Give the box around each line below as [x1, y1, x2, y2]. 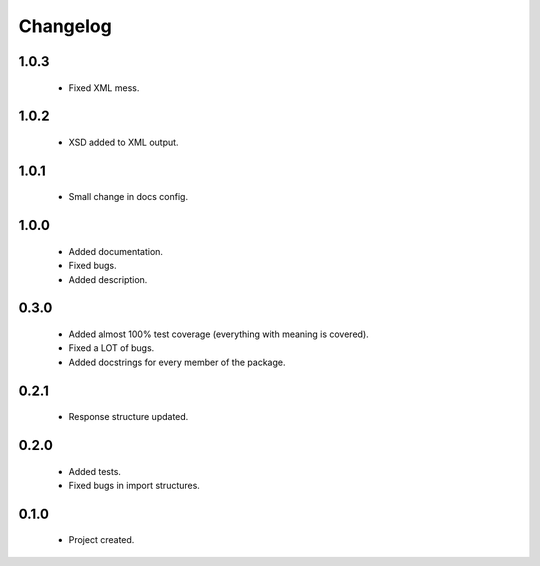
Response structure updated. [68, 411, 189, 423]
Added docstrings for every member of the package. [68, 356, 286, 368]
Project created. [68, 534, 135, 546]
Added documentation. [68, 245, 164, 257]
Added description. [68, 273, 148, 285]
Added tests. [68, 465, 122, 477]
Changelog [18, 15, 112, 37]
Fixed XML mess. [68, 81, 140, 94]
